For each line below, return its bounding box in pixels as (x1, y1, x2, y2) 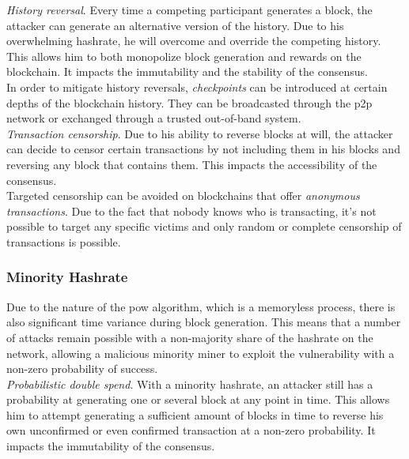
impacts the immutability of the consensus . (6, 438, 215, 454)
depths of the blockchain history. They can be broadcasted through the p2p (6, 94, 373, 111)
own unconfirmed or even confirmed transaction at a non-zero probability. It (6, 422, 376, 438)
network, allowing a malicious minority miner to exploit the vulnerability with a (6, 344, 395, 361)
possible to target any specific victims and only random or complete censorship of (6, 218, 402, 235)
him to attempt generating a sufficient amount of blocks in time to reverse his (6, 406, 384, 423)
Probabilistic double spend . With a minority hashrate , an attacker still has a (6, 375, 373, 392)
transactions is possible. (6, 233, 121, 250)
